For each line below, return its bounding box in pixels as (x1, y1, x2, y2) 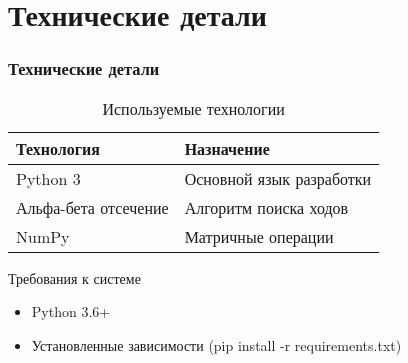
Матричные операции (184, 224, 334, 248)
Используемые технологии (102, 96, 285, 120)
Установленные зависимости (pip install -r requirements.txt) (31, 334, 402, 355)
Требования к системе (8, 267, 141, 288)
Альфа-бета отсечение (16, 195, 169, 219)
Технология (16, 136, 100, 160)
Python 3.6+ (31, 301, 111, 322)
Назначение (184, 136, 270, 160)
